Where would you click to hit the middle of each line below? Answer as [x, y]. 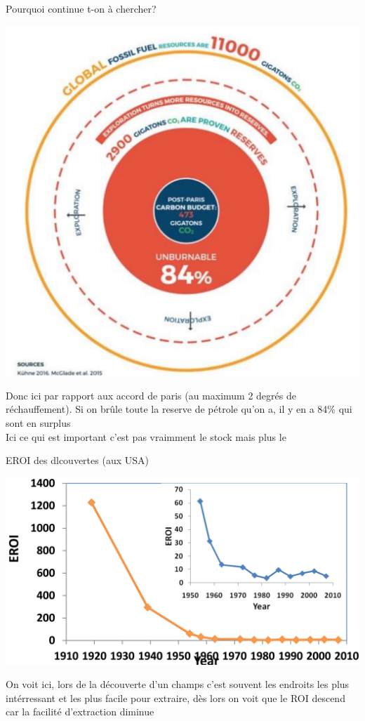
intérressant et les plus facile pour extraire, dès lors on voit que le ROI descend [175, 697]
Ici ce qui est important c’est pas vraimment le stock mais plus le [146, 436]
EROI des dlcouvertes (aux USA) [77, 460]
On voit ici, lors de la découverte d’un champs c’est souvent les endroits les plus [178, 684]
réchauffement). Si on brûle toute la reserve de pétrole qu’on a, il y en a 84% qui [179, 409]
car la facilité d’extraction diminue [80, 712]
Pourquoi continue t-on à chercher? [81, 8]
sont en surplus [38, 422]
